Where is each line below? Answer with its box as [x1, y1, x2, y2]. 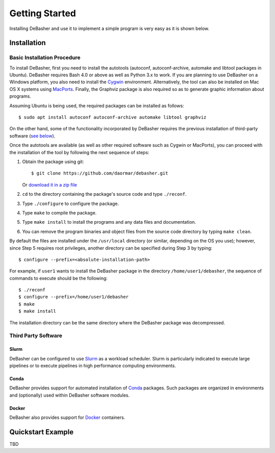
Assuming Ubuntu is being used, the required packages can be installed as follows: [9, 102, 184, 109]
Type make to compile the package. [22, 209, 97, 216]
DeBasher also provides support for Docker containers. [9, 414, 125, 420]
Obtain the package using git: [22, 159, 84, 165]
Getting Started [9, 8, 76, 19]
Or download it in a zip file [22, 182, 77, 188]
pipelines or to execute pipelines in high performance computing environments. [9, 363, 176, 369]
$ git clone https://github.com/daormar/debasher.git [31, 170, 168, 176]
